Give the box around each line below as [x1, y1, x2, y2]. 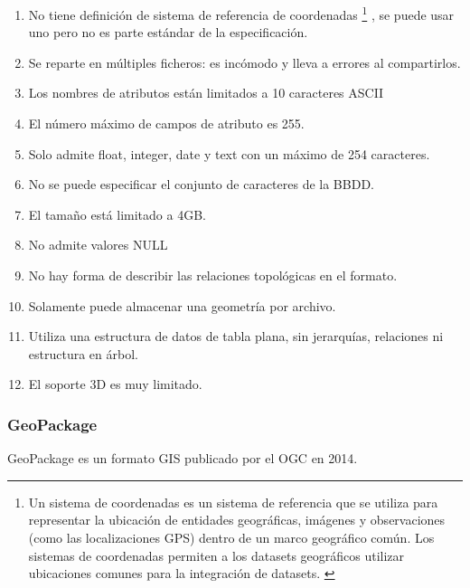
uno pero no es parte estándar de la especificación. [28, 23, 308, 42]
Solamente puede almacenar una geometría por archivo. [28, 296, 336, 315]
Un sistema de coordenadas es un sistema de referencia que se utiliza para [28, 492, 438, 511]
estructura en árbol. [28, 344, 138, 363]
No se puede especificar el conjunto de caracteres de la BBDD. [28, 175, 374, 194]
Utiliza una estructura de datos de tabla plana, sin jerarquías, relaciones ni [28, 327, 444, 346]
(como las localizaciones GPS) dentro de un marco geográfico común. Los [28, 527, 435, 546]
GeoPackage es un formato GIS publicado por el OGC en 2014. [7, 449, 358, 468]
